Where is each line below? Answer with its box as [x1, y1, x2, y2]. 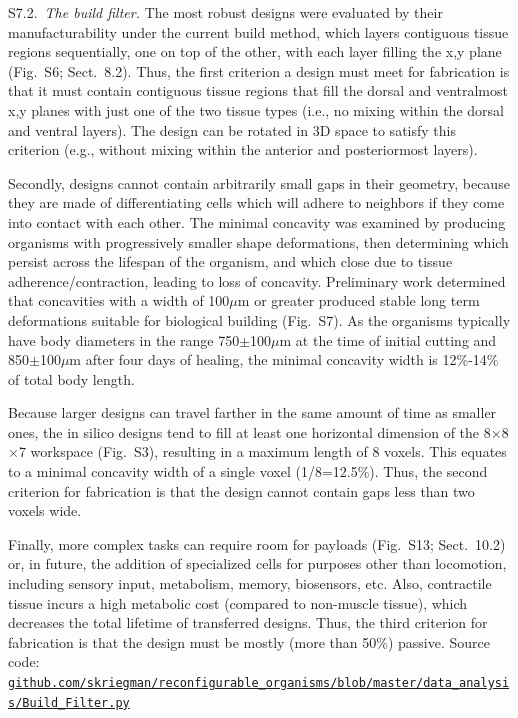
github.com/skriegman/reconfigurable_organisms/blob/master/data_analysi [8, 676, 510, 690]
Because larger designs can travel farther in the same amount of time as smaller [8, 402, 497, 423]
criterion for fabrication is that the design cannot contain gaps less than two [8, 480, 475, 501]
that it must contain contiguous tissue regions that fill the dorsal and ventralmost [8, 80, 508, 101]
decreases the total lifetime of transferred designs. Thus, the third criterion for [8, 612, 488, 633]
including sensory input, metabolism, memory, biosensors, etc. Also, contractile [8, 573, 492, 594]
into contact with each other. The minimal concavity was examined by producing [8, 211, 506, 232]
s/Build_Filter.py [8, 695, 130, 710]
